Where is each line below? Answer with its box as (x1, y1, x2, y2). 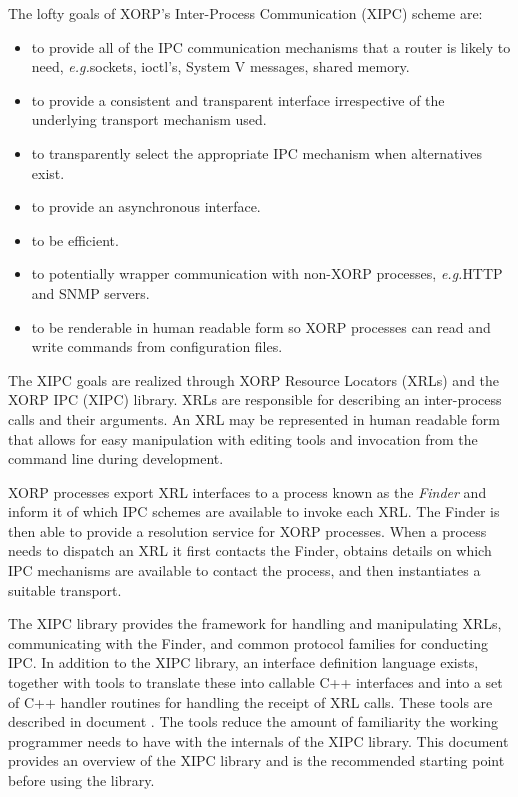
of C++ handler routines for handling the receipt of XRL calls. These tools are (8, 691, 493, 712)
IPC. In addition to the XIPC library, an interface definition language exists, (8, 652, 479, 673)
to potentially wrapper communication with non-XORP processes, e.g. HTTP (31, 263, 503, 284)
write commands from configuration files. (31, 336, 283, 357)
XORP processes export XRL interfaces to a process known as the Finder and (8, 481, 487, 502)
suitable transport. (8, 579, 122, 600)
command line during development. (8, 448, 224, 469)
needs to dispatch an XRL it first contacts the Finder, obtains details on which (8, 540, 492, 561)
